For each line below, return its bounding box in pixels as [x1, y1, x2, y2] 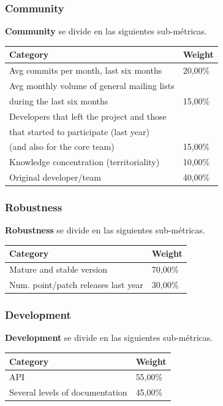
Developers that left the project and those [9, 109, 167, 122]
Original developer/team [9, 171, 101, 184]
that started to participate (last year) [9, 125, 149, 138]
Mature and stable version [9, 263, 108, 276]
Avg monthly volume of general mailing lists [9, 79, 175, 92]
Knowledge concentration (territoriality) [9, 155, 160, 168]
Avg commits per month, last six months [9, 64, 162, 77]
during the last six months [9, 94, 108, 107]
